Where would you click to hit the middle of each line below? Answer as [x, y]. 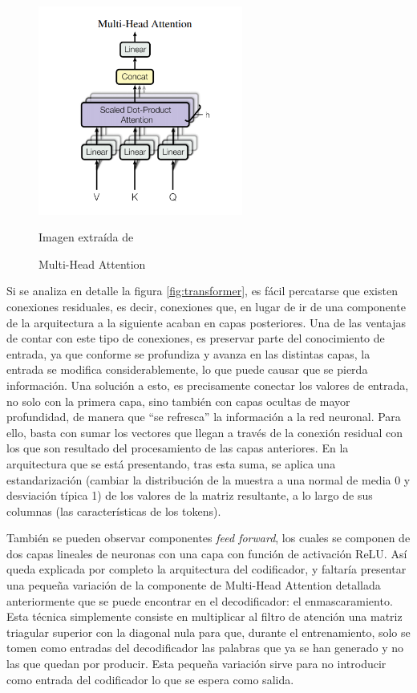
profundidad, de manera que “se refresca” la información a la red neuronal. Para [204, 417]
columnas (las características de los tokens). [114, 511]
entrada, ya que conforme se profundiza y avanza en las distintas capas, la [188, 353]
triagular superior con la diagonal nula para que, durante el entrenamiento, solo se [208, 632]
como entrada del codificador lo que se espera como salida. [150, 679]
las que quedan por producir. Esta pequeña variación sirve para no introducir [196, 664]
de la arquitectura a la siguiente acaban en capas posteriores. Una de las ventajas [206, 322]
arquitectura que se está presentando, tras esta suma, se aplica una [171, 463]
